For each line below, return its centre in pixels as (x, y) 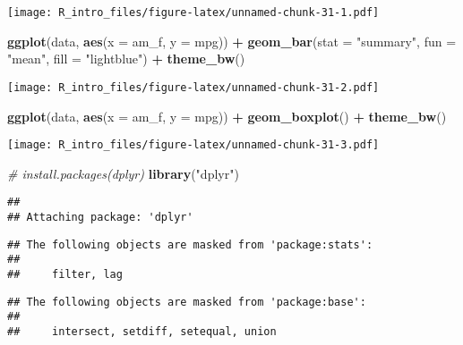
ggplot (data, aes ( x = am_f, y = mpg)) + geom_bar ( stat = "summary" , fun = (232, 41)
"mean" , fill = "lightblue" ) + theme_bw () (126, 59)
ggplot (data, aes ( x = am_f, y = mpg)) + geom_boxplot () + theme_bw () (227, 116)
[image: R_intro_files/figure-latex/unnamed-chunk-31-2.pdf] (193, 87)
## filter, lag (65, 274)
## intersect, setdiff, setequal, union (142, 331)
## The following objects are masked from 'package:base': (187, 302)
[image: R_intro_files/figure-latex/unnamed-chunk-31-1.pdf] (193, 13)
